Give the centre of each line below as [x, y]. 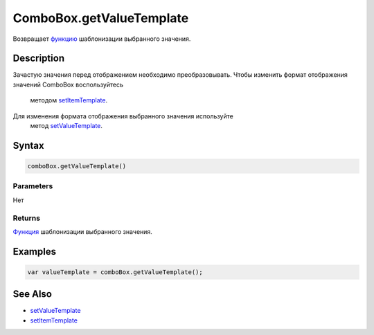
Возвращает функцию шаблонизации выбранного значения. [102, 39]
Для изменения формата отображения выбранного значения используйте [123, 116]
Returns [27, 218]
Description [39, 58]
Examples [35, 252]
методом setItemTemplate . [69, 100]
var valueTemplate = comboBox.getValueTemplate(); [115, 272]
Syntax [28, 145]
